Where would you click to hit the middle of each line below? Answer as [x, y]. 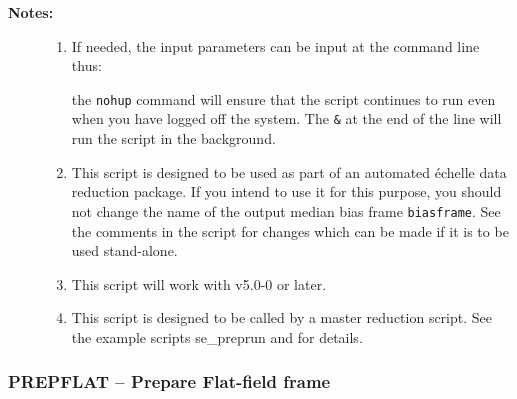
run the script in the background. [173, 138]
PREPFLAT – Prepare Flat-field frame [169, 381]
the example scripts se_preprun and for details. [217, 336]
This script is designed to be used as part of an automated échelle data [289, 171]
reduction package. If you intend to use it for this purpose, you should [286, 191]
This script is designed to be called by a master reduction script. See [281, 317]
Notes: [31, 12]
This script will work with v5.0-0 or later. [199, 283]
